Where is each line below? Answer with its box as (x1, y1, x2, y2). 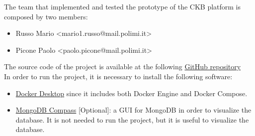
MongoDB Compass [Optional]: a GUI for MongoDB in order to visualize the (15, 105, 252, 115)
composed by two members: (4, 11, 88, 21)
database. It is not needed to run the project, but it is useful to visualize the (15, 114, 249, 125)
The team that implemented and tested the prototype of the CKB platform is (4, 1, 241, 11)
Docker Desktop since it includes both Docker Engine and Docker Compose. (15, 88, 248, 98)
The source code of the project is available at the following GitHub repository (4, 61, 241, 72)
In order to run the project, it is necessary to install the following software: (4, 71, 233, 81)
